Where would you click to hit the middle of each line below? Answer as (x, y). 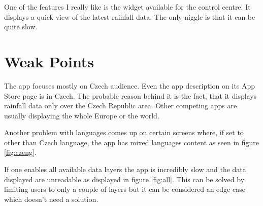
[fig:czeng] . (20, 152)
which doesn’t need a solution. (51, 199)
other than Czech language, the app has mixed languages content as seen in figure (132, 142)
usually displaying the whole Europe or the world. (82, 115)
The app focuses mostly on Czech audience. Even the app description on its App (130, 85)
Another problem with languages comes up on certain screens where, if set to (124, 132)
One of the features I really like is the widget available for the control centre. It (127, 7)
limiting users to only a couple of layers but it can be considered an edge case (125, 189)
